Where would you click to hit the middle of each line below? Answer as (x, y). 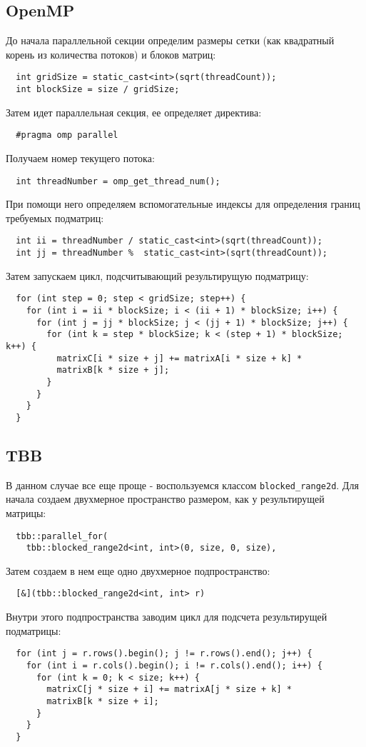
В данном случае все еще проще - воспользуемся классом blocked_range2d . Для (182, 485)
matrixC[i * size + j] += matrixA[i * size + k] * (179, 358)
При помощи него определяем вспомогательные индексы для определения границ (183, 204)
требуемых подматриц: (55, 217)
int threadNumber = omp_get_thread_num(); (118, 181)
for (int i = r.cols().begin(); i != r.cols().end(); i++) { (174, 665)
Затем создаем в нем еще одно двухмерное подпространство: (138, 570)
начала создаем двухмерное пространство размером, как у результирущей (165, 499)
